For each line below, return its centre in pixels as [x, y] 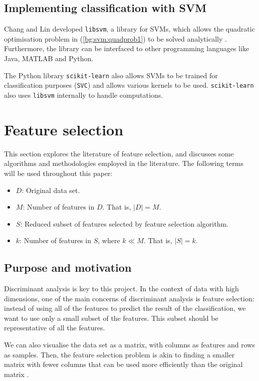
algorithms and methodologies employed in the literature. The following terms [124, 163]
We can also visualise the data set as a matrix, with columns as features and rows [129, 345]
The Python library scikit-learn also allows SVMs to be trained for [111, 75]
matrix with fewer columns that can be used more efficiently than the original [123, 364]
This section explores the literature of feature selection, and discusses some [119, 153]
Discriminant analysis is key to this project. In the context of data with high [121, 289]
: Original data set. [51, 190]
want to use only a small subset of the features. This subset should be [111, 318]
